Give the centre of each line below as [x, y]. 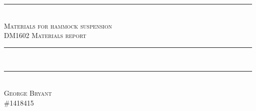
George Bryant [28, 92]
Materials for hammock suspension [58, 25]
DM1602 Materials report [45, 35]
